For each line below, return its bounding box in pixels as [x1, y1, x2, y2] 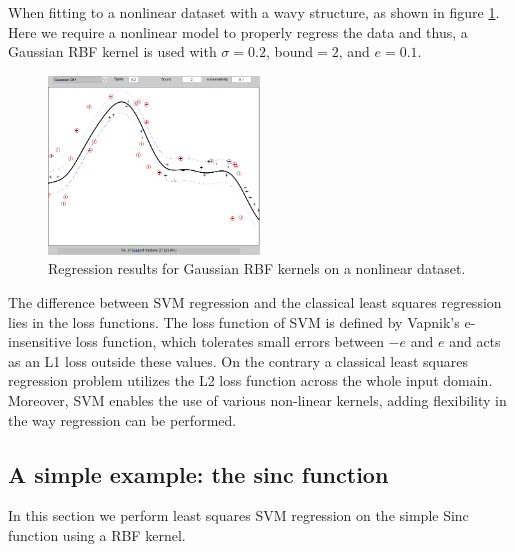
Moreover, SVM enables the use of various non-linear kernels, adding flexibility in [8, 390, 507, 411]
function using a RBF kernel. [8, 525, 186, 546]
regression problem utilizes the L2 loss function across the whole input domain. [8, 370, 493, 391]
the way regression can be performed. [8, 409, 237, 430]
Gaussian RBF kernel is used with [8, 41, 217, 62]
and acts [449, 331, 501, 352]
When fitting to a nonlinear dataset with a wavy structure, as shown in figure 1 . [8, 2, 500, 22]
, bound [265, 41, 314, 62]
